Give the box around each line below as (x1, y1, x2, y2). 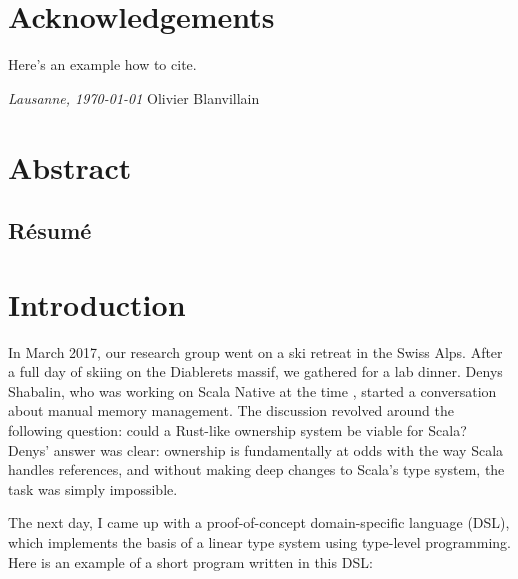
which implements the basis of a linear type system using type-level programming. (8, 531, 511, 552)
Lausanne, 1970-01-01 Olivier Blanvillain (8, 87, 260, 108)
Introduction (8, 283, 186, 324)
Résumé (8, 215, 92, 246)
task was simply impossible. (8, 478, 178, 499)
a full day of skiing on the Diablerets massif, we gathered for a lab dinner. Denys (8, 361, 503, 382)
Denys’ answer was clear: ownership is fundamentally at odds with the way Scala (8, 439, 504, 460)
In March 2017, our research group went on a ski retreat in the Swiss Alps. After (8, 341, 503, 362)
